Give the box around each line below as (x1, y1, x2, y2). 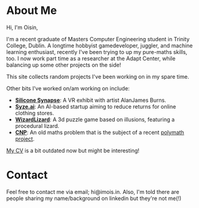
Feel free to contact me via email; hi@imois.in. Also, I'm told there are (6, 188, 180, 195)
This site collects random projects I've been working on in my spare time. (6, 73, 189, 80)
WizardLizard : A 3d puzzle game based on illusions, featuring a (15, 116, 175, 123)
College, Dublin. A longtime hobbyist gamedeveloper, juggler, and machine (6, 42, 193, 49)
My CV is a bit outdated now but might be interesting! (6, 147, 140, 154)
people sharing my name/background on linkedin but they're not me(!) (6, 195, 182, 202)
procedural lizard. (15, 122, 59, 129)
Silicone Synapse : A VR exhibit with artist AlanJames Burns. (15, 96, 167, 104)
